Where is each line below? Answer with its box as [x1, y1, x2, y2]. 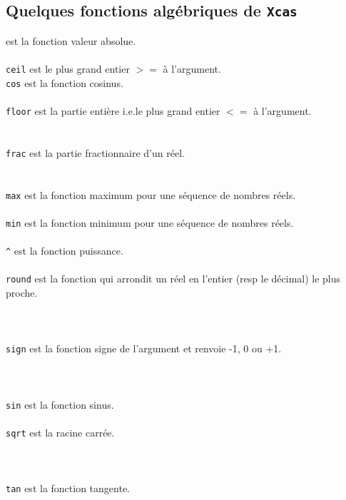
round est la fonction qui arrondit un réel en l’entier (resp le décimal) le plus [6, 271, 341, 286]
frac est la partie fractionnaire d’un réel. [6, 145, 185, 160]
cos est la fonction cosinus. [6, 75, 123, 90]
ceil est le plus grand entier [6, 61, 130, 76]
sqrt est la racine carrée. [6, 425, 115, 440]
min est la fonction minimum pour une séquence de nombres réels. [6, 215, 294, 230]
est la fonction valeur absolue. [6, 33, 136, 48]
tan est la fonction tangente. [6, 481, 130, 496]
